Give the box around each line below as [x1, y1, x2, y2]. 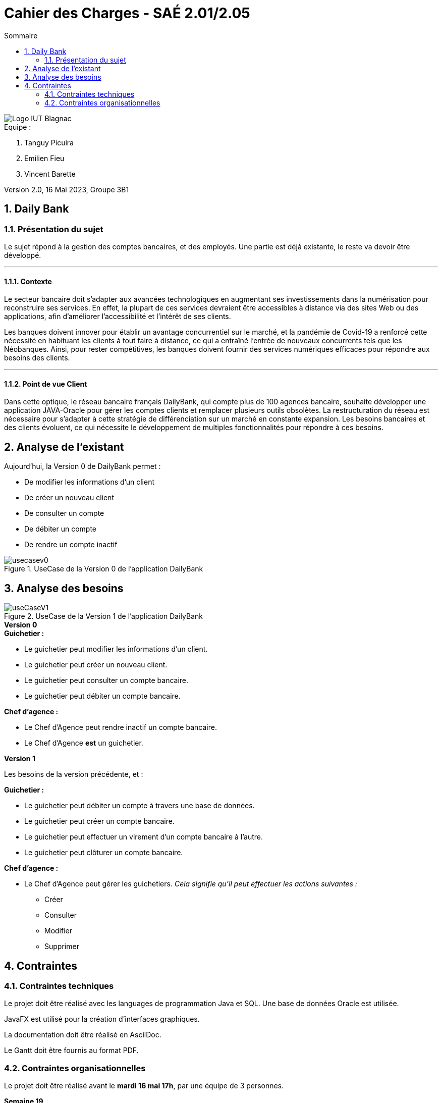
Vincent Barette [24, 169, 76, 178]
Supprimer [44, 942, 79, 951]
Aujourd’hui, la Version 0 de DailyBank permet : [4, 462, 161, 471]
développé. [4, 250, 41, 259]
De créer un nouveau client [24, 493, 114, 502]
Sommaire [4, 31, 38, 40]
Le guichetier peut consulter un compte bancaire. [24, 676, 189, 685]
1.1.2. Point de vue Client [4, 379, 87, 388]
